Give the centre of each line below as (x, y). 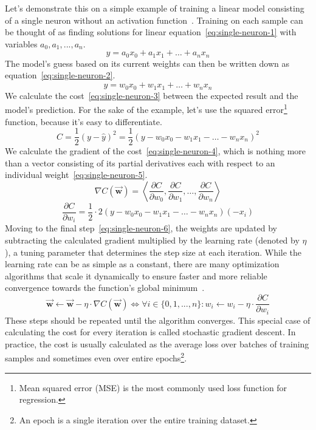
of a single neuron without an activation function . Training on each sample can (154, 20)
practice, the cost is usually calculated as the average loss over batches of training (157, 343)
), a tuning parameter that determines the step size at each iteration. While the (153, 252)
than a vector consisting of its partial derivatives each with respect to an (140, 162)
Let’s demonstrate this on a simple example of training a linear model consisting (155, 8)
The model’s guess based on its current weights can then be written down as (147, 63)
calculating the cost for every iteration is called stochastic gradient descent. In (150, 332)
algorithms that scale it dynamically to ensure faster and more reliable (136, 275)
